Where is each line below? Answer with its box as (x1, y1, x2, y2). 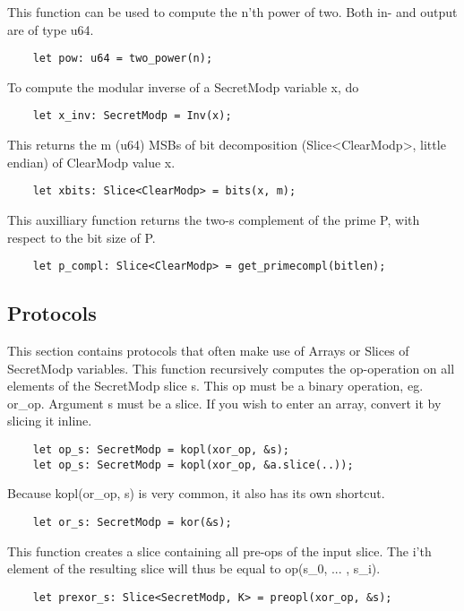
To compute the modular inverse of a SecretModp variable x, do (7, 77, 359, 96)
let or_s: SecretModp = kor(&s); (32, 515, 232, 529)
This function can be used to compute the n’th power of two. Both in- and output (7, 3, 458, 21)
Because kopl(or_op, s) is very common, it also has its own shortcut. (7, 484, 385, 503)
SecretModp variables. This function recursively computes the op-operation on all (7, 358, 455, 377)
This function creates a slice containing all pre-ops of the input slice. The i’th (7, 541, 432, 560)
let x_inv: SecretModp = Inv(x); (32, 109, 232, 123)
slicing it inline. (7, 411, 92, 430)
